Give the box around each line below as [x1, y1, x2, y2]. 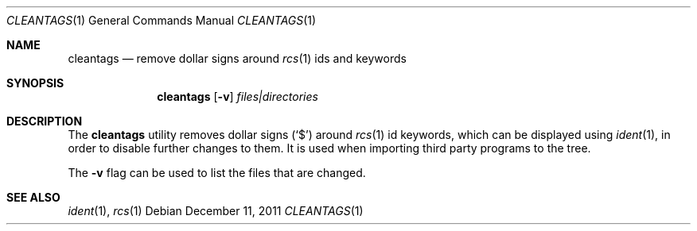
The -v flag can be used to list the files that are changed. [68, 166, 366, 179]
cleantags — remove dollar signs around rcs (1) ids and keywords [68, 52, 407, 65]
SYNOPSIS [6, 76, 64, 90]
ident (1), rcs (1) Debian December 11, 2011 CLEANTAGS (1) [68, 204, 364, 218]
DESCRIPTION [6, 114, 83, 128]
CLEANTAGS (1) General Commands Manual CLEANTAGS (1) [6, 13, 317, 27]
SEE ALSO [6, 191, 60, 204]
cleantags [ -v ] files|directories [157, 90, 318, 103]
